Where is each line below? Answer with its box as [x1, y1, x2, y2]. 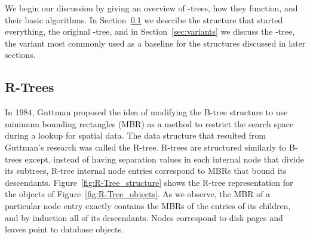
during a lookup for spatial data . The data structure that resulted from [5, 129, 266, 142]
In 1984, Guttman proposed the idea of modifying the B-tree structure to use [5, 106, 288, 118]
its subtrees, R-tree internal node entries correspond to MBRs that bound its [5, 164, 287, 177]
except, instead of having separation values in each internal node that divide [24, 152, 304, 165]
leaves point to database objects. [5, 223, 124, 235]
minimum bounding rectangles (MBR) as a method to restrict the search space [5, 117, 294, 130]
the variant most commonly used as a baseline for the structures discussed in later [5, 36, 306, 49]
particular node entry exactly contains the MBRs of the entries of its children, [5, 199, 291, 212]
